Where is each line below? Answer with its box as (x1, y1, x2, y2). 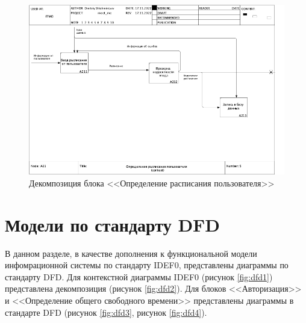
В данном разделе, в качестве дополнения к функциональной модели (5, 247, 257, 259)
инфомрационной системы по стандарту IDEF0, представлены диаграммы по (5, 259, 289, 271)
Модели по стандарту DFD (5, 212, 220, 236)
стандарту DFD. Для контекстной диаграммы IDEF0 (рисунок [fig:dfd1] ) (5, 270, 273, 283)
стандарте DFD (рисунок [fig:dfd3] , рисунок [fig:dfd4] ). (5, 306, 207, 318)
